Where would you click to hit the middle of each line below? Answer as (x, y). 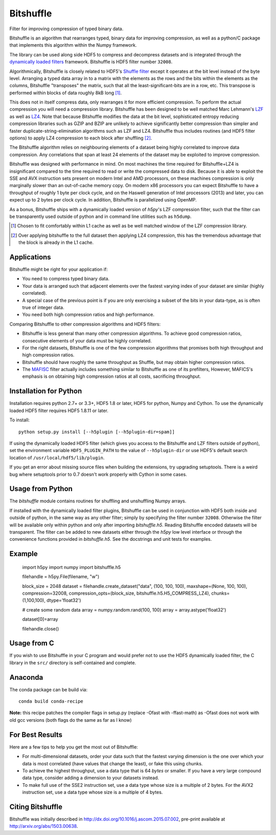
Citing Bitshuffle (36, 807)
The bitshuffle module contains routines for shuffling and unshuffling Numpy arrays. (98, 501)
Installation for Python (46, 391)
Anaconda (26, 677)
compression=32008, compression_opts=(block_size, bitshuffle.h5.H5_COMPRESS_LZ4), (116, 593)
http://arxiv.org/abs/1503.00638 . (44, 826)
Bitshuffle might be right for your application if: (59, 269)
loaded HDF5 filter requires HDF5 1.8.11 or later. (59, 411)
